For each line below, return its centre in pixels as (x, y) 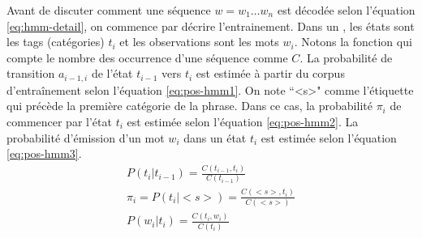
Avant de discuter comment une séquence (109, 10)
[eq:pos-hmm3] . (44, 153)
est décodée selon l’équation (346, 10)
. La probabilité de (346, 57)
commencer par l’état (59, 122)
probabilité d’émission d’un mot (86, 137)
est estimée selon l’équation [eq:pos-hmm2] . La (243, 122)
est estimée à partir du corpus (270, 73)
